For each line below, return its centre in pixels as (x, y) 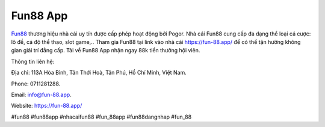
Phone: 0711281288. (36, 84)
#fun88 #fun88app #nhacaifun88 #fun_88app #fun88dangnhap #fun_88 (101, 117)
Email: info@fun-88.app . (41, 94)
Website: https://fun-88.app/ (47, 106)
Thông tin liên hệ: (33, 61)
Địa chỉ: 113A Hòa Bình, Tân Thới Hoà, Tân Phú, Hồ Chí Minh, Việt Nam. (99, 73)
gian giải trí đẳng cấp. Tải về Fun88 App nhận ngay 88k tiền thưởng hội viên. (106, 51)
